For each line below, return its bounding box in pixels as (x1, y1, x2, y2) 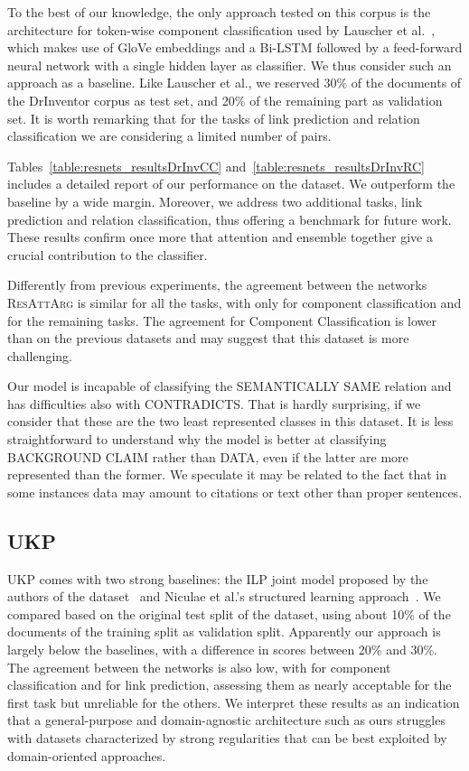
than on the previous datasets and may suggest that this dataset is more (7, 329, 409, 348)
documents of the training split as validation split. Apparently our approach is (7, 622, 441, 641)
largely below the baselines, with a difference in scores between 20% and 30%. (7, 640, 437, 659)
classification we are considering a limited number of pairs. (7, 126, 332, 145)
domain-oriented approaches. (7, 746, 166, 765)
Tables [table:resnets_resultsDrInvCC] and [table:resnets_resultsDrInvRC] (7, 156, 425, 175)
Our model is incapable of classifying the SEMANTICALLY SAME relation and (7, 376, 452, 395)
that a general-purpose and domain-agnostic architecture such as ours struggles (7, 711, 446, 729)
